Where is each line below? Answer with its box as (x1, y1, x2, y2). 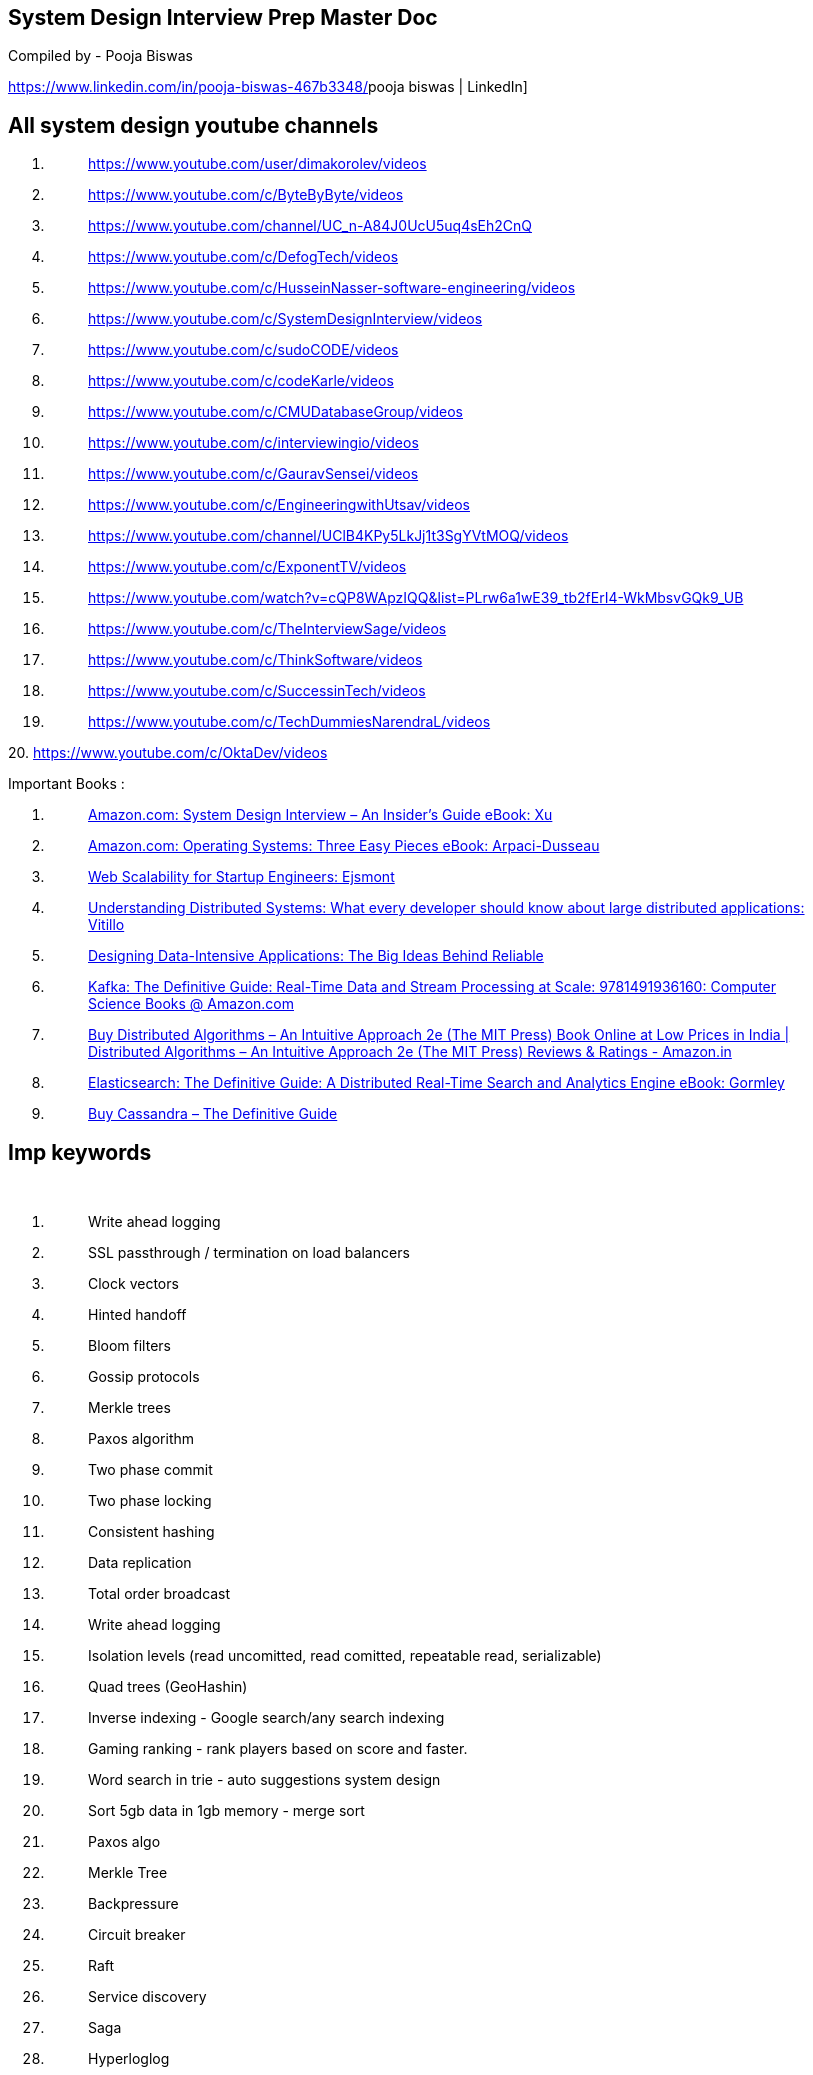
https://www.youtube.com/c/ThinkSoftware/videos (88, 651, 423, 669)
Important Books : (8, 775, 125, 793)
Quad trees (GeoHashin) (88, 1678, 248, 1696)
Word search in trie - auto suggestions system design (88, 1771, 441, 1789)
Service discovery (88, 1988, 207, 2006)
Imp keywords (8, 1139, 152, 1165)
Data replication (88, 1554, 192, 1572)
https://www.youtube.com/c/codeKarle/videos (88, 372, 394, 390)
